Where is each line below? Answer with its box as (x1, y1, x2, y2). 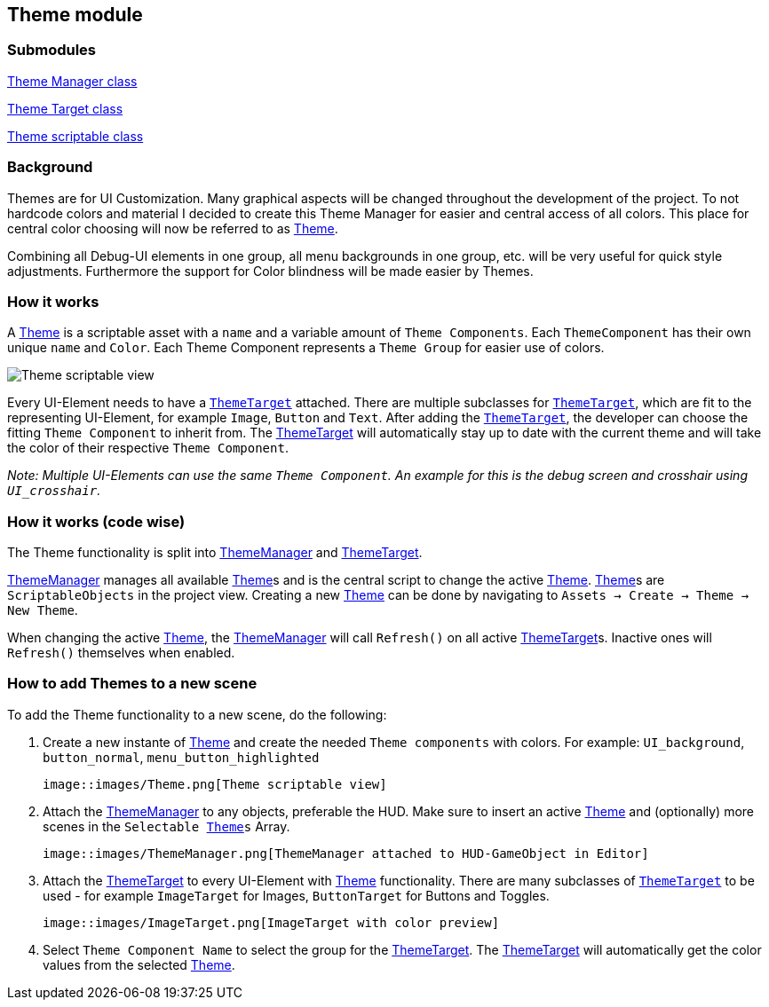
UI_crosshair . (7, 483, 101, 499)
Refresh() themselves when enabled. (7, 645, 235, 661)
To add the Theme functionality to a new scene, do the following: (7, 706, 387, 722)
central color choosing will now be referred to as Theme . (7, 220, 338, 236)
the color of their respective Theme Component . (7, 440, 289, 456)
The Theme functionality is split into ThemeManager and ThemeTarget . (7, 545, 423, 561)
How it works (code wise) (7, 512, 186, 531)
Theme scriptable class (7, 128, 144, 144)
